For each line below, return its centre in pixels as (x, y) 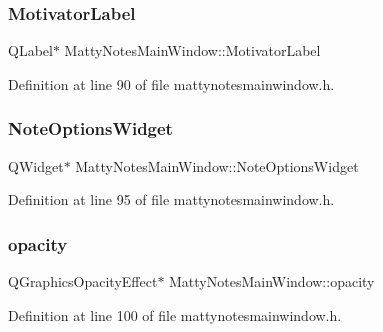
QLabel (30, 50)
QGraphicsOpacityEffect (83, 281)
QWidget (36, 165)
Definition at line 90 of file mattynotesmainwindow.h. (171, 83)
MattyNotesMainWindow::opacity (272, 281)
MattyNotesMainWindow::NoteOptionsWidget (217, 165)
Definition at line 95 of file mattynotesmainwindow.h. (171, 199)
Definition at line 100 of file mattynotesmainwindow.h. (175, 314)
